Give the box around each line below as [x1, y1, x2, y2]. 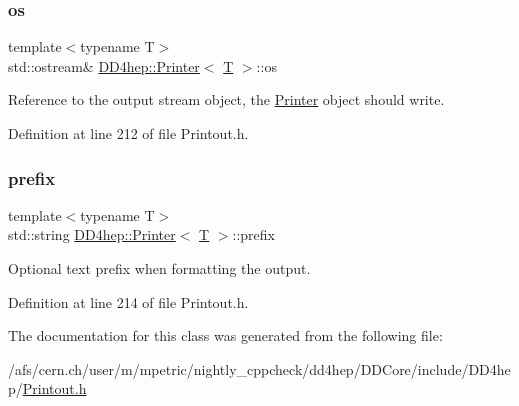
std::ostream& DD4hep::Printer [8, 55, 200, 76]
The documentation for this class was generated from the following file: [8, 325, 443, 346]
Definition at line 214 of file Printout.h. [8, 291, 249, 312]
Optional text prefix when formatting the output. [8, 258, 311, 278]
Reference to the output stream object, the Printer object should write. [8, 89, 445, 110]
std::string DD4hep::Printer [8, 224, 176, 245]
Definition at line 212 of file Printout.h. [8, 123, 249, 143]
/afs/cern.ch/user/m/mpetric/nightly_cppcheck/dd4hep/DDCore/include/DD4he [8, 358, 511, 379]
